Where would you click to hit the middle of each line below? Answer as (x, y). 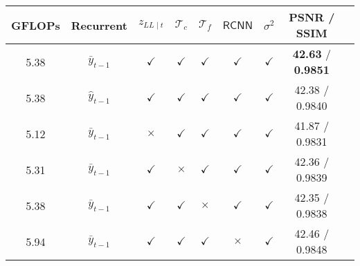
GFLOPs (36, 25)
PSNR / (312, 17)
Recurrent (99, 25)
